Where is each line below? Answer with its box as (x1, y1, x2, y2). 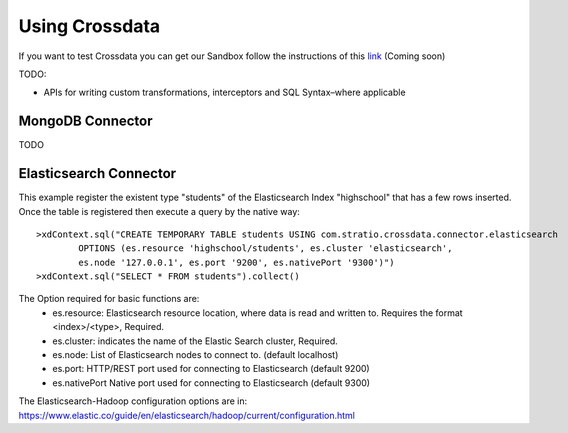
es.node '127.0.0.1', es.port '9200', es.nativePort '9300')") (78, 256, 395, 268)
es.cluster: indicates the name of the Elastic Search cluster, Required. (52, 335, 339, 347)
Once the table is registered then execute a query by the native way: (18, 205, 300, 217)
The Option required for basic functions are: (18, 293, 200, 305)
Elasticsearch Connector (18, 165, 177, 182)
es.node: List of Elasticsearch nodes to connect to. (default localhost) (52, 349, 339, 361)
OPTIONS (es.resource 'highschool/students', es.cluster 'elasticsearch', (78, 243, 453, 254)
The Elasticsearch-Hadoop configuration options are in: (18, 395, 248, 407)
